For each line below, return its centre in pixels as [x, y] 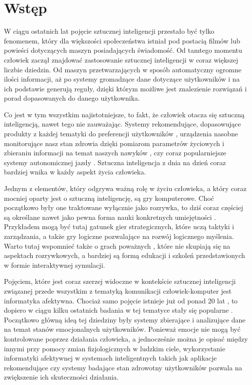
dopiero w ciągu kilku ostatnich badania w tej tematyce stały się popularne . [118, 310]
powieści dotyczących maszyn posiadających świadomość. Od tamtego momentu [123, 50]
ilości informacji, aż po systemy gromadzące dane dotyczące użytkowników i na [122, 79]
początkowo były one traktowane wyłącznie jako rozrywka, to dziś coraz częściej [124, 207]
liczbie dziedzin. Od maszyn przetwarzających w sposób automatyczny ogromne [123, 69]
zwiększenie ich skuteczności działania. [61, 377]
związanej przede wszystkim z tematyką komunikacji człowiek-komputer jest [118, 290]
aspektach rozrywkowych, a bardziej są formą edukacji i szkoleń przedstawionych [125, 255]
